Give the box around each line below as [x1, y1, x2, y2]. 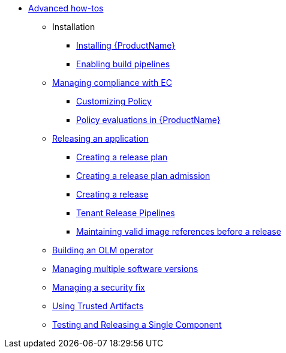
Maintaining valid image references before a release [76, 226, 281, 237]
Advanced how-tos [28, 3, 104, 13]
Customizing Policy [76, 96, 152, 106]
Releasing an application [52, 133, 149, 143]
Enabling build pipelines [76, 59, 170, 69]
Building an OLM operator [52, 245, 153, 255]
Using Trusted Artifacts [52, 301, 144, 311]
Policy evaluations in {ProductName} [76, 115, 221, 125]
